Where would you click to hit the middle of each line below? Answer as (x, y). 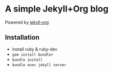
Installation (22, 37)
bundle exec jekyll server (39, 65)
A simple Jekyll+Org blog (57, 9)
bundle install (27, 60)
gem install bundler (33, 55)
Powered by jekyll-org (27, 22)
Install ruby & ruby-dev (35, 49)
